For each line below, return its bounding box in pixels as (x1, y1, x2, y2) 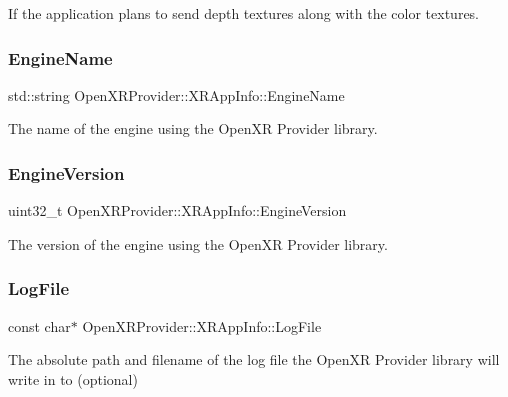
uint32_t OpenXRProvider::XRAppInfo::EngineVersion (8, 200, 347, 221)
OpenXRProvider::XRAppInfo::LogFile (82, 315, 322, 336)
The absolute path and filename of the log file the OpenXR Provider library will (8, 349, 500, 370)
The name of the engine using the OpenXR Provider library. (8, 118, 378, 139)
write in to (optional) (8, 368, 138, 389)
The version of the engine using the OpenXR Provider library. (8, 233, 388, 254)
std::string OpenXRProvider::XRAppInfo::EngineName (8, 84, 345, 105)
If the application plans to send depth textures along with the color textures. (8, 3, 480, 23)
